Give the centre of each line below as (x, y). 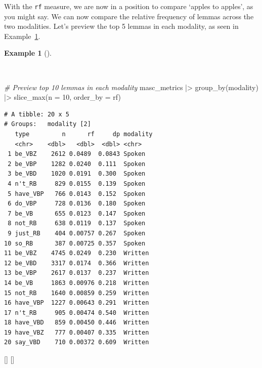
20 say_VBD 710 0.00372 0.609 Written (77, 342)
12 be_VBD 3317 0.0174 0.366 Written (77, 263)
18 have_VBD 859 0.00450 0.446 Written (77, 323)
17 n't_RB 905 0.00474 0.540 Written (77, 313)
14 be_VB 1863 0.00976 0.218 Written (77, 283)
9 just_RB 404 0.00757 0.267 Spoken (77, 233)
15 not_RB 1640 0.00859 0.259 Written (77, 293)
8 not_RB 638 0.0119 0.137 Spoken (77, 223)
